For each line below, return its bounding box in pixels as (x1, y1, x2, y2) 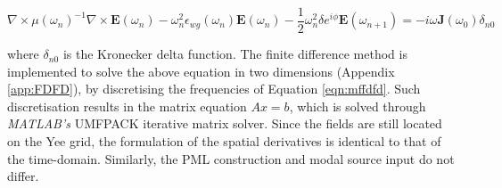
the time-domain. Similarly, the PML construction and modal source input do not (7, 149, 455, 168)
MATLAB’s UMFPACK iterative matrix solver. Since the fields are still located (7, 114, 442, 133)
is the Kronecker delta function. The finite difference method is (62, 45, 407, 63)
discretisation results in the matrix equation (7, 96, 247, 115)
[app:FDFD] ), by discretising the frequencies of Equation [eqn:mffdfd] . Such (7, 79, 421, 98)
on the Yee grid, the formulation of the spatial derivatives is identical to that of (7, 132, 441, 151)
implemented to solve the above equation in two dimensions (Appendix (7, 61, 395, 80)
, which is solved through (289, 96, 426, 115)
